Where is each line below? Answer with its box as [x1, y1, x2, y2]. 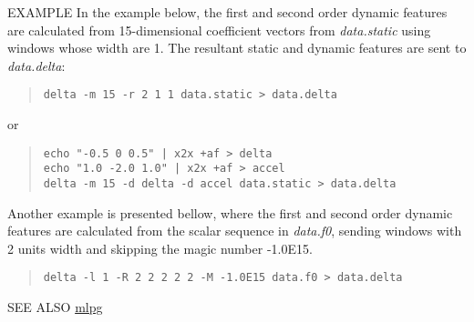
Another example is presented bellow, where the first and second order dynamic [7, 203, 453, 222]
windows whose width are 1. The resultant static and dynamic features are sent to [7, 38, 467, 57]
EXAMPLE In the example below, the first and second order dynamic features [7, 3, 448, 21]
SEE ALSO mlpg [7, 297, 103, 317]
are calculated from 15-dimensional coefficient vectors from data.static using [7, 20, 431, 39]
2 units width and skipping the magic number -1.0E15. [7, 238, 313, 257]
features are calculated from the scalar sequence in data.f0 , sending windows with [7, 221, 462, 240]
